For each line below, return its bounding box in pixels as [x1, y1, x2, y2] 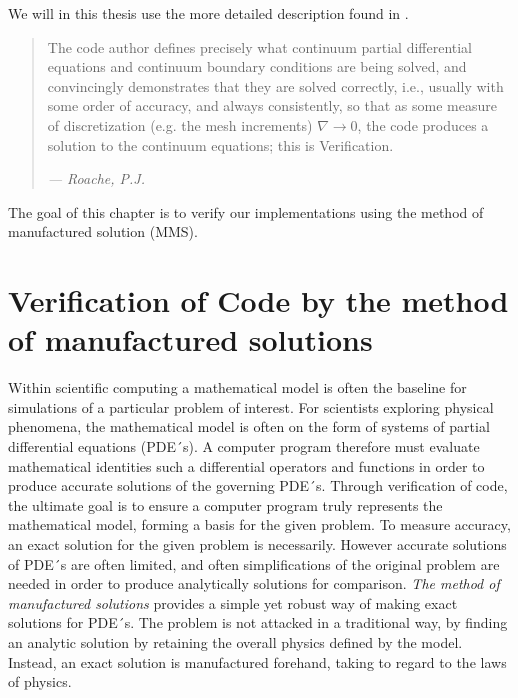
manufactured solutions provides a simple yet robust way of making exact [8, 592, 458, 613]
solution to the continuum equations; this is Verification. [47, 134, 394, 155]
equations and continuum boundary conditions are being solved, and [47, 56, 467, 77]
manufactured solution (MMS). [8, 221, 198, 242]
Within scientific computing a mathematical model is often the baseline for [8, 377, 467, 398]
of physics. [8, 671, 72, 692]
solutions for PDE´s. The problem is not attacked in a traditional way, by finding [8, 612, 508, 633]
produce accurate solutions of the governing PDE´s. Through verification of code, [8, 475, 508, 496]
